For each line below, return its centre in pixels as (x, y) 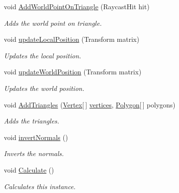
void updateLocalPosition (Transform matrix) (72, 39)
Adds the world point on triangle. (53, 23)
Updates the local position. (43, 55)
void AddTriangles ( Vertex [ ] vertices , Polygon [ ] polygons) (90, 104)
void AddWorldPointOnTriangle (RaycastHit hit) (77, 6)
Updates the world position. (44, 88)
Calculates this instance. (40, 186)
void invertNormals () (36, 137)
